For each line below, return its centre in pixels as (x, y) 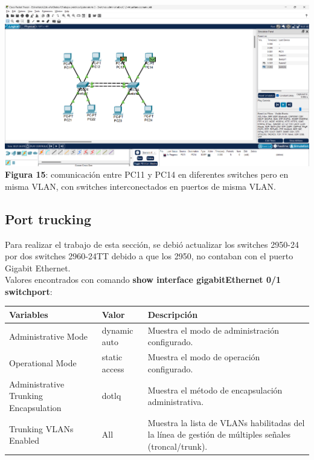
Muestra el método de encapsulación (215, 390)
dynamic (117, 330)
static (112, 357)
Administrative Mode (49, 336)
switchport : (29, 291)
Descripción (173, 314)
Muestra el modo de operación (204, 357)
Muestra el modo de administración (213, 330)
